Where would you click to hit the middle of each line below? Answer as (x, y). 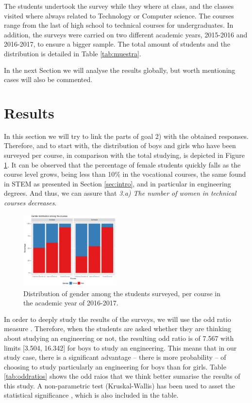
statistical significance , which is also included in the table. (91, 395)
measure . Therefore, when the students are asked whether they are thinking (118, 328)
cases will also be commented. (48, 79)
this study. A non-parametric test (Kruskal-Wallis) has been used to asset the (119, 385)
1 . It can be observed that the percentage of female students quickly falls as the (122, 164)
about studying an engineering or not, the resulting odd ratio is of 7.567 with (119, 338)
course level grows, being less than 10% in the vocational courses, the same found (125, 174)
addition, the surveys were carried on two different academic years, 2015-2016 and (126, 34)
